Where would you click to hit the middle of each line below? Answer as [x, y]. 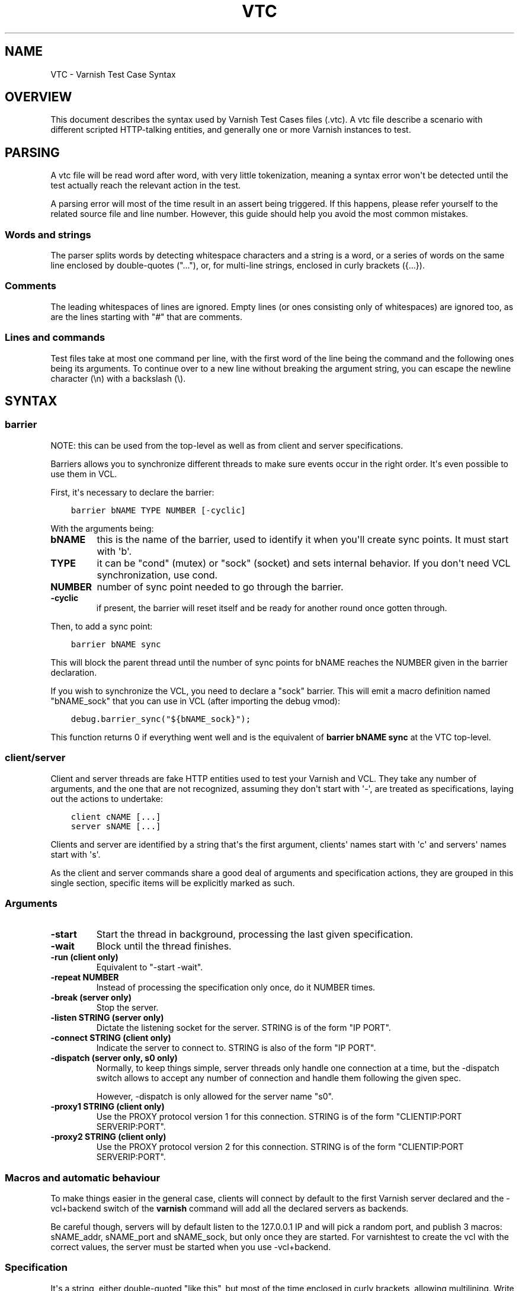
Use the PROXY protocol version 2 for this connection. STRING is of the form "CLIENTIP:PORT [280, 1147]
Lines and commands [55, 338]
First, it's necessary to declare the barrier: [132, 492]
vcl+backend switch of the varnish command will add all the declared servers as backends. [230, 1208]
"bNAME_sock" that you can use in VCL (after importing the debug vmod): [196, 701]
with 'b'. [114, 551]
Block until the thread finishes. [164, 946]
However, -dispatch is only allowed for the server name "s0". [215, 1097]
